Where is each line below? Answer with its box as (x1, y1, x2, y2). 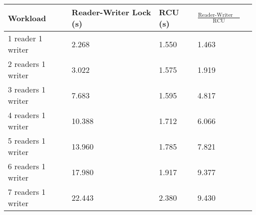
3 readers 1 (8, 84, 46, 95)
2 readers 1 (8, 58, 46, 69)
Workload (8, 12, 46, 24)
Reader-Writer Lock (71, 6, 151, 18)
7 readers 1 (8, 186, 46, 197)
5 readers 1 (8, 135, 46, 146)
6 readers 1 (8, 160, 46, 172)
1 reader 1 (8, 32, 43, 44)
